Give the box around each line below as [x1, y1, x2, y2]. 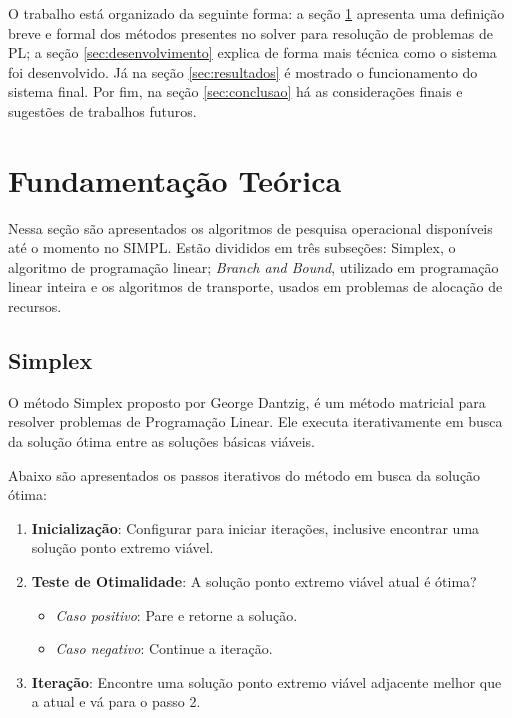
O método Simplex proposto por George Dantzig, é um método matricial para [8, 391, 486, 412]
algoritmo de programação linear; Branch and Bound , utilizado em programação [8, 256, 499, 277]
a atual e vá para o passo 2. [31, 691, 201, 712]
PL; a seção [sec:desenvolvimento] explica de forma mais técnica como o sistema [8, 42, 497, 63]
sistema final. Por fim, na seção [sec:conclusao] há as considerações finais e [8, 81, 463, 102]
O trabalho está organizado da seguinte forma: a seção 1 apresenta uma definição [8, 3, 505, 23]
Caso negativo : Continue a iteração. [55, 638, 273, 659]
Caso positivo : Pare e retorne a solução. [55, 604, 298, 625]
